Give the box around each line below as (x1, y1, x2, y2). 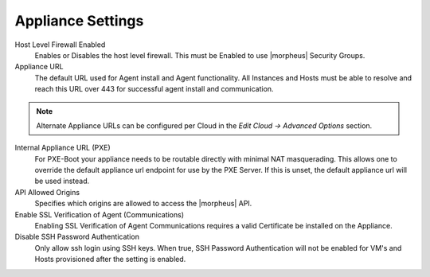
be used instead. (34, 176, 90, 186)
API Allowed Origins (14, 187, 80, 197)
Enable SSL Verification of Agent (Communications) (14, 209, 185, 219)
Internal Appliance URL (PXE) (14, 143, 111, 153)
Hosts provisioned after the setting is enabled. (34, 255, 186, 264)
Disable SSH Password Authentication (14, 232, 139, 242)
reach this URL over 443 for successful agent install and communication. (34, 84, 274, 94)
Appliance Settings (14, 12, 144, 29)
